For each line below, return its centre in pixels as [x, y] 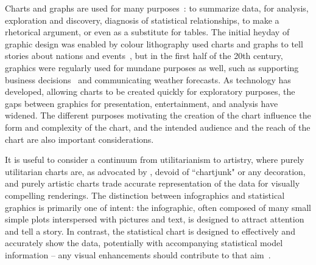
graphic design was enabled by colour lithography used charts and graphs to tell [154, 43]
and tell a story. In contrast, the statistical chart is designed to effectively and [150, 231]
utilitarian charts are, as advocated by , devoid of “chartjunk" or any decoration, [155, 171]
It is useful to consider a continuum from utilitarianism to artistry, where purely [155, 160]
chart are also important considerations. [79, 139]
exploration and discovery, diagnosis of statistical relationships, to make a [142, 20]
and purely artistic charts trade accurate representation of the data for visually [153, 183]
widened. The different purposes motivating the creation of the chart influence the [158, 115]
